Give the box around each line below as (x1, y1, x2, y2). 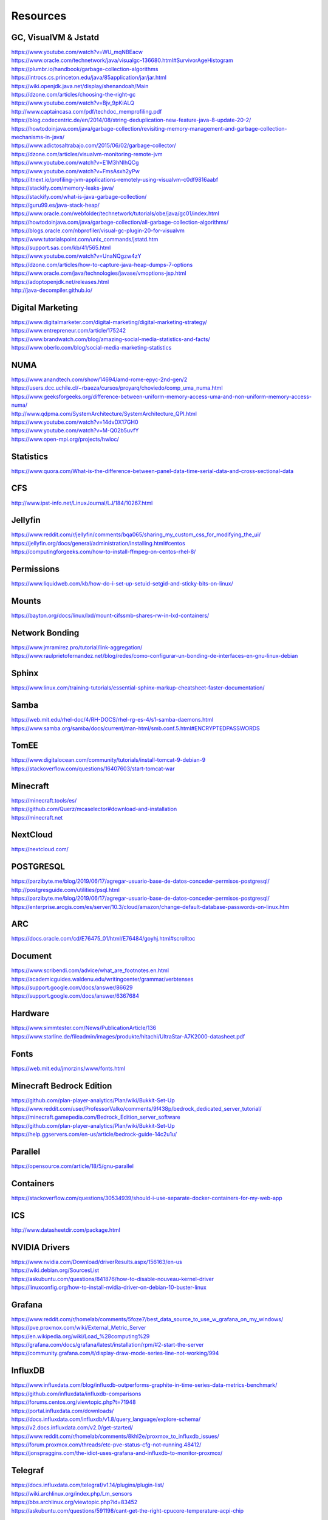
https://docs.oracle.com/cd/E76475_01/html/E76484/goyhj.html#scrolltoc (11, 935, 196, 942)
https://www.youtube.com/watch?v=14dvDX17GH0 (11, 418, 139, 426)
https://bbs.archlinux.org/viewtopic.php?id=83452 (11, 1499, 138, 1506)
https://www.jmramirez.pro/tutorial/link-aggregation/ (11, 643, 143, 651)
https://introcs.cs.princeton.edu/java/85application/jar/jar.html (11, 74, 167, 81)
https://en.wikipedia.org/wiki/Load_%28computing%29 (11, 1332, 150, 1340)
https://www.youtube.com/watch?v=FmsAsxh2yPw (11, 167, 140, 174)
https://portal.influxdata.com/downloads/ (11, 1407, 114, 1414)
